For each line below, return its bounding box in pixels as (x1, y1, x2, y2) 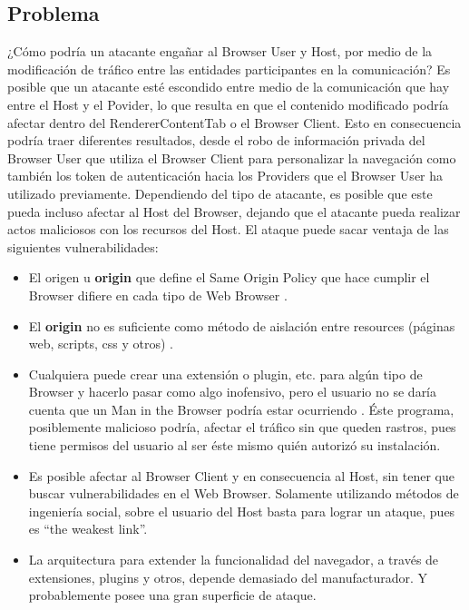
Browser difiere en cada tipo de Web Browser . (28, 285, 288, 304)
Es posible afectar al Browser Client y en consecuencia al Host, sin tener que (28, 466, 454, 485)
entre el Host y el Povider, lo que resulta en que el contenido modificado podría (7, 94, 449, 113)
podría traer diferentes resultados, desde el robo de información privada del (7, 131, 425, 150)
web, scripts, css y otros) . (28, 334, 173, 353)
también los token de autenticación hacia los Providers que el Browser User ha (7, 166, 444, 185)
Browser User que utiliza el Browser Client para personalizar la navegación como (7, 148, 456, 167)
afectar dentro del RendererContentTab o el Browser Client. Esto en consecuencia (7, 113, 462, 132)
